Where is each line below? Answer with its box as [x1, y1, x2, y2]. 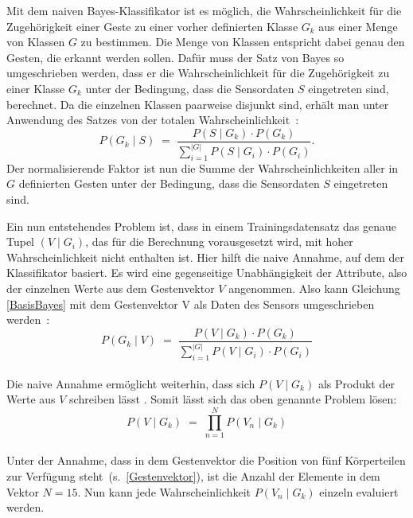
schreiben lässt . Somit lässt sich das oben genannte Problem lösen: [69, 391, 397, 407]
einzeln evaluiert [319, 483, 399, 500]
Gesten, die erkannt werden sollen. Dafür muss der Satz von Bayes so [6, 49, 345, 65]
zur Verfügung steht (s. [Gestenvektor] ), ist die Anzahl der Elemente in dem [6, 468, 380, 485]
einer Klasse [6, 80, 65, 96]
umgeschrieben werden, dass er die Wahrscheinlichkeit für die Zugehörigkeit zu [6, 64, 390, 81]
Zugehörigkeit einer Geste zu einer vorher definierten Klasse [6, 18, 298, 34]
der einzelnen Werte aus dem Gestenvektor [6, 280, 215, 297]
